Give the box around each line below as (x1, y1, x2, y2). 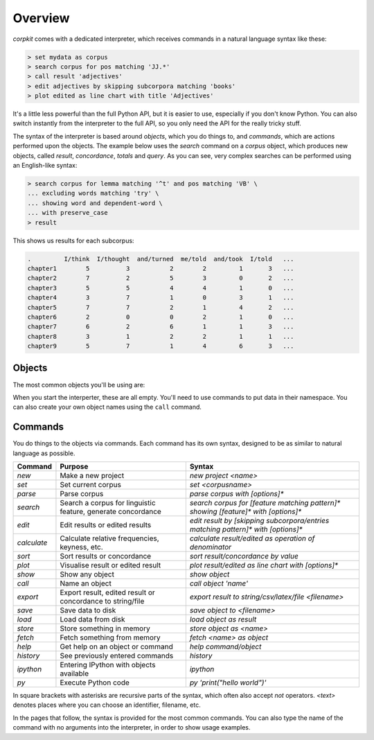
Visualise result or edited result (60, 561, 161, 570)
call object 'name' (189, 579, 249, 588)
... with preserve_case (27, 209, 109, 217)
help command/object (189, 642, 262, 651)
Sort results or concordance (60, 552, 152, 561)
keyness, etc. (60, 543, 103, 552)
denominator (189, 543, 232, 552)
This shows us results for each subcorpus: (12, 236, 134, 245)
